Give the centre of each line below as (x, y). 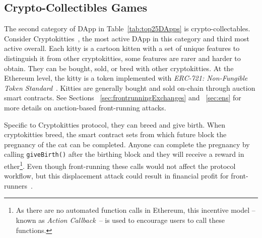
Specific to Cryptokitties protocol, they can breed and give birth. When (115, 124)
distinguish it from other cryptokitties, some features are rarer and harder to (122, 58)
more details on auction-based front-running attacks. (85, 107)
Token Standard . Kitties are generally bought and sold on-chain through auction (130, 87)
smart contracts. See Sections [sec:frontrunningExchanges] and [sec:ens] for (123, 98)
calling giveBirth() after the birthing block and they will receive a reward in (124, 154)
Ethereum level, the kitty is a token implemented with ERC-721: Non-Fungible (126, 78)
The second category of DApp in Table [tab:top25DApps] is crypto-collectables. (127, 28)
